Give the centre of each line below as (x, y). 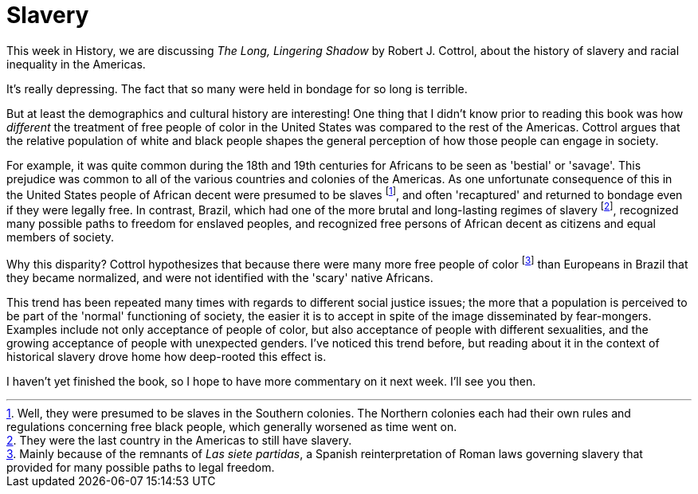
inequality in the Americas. (76, 64)
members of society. (61, 237)
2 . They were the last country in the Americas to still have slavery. (179, 440)
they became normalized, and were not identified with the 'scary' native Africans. (220, 277)
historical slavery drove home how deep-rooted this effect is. (167, 356)
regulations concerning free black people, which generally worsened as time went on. (232, 426)
